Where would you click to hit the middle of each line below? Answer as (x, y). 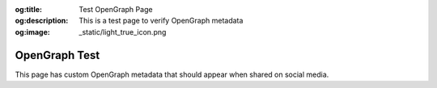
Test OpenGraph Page (116, 9)
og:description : (42, 21)
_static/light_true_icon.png (123, 31)
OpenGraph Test (57, 55)
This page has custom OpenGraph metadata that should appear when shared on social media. (172, 74)
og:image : (32, 31)
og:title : (29, 9)
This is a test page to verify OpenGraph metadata (161, 21)
